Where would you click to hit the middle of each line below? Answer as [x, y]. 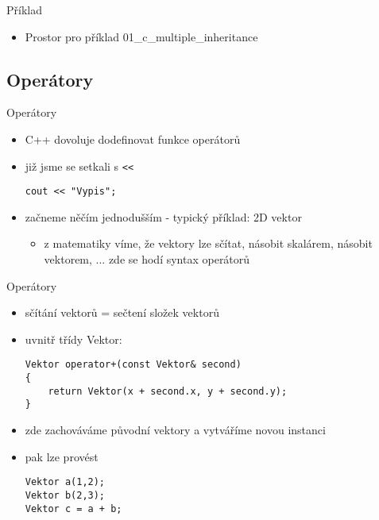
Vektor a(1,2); [65, 482]
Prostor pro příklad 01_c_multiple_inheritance [141, 36]
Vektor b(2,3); [65, 495]
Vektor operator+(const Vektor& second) [133, 365]
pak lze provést [62, 456]
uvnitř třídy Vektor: [73, 339]
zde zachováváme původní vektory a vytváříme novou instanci [175, 430]
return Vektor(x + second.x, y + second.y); [168, 391]
